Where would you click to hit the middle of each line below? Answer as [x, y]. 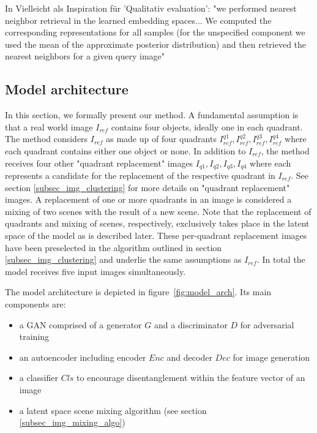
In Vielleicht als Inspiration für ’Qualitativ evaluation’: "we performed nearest [151, 8]
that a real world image [49, 126]
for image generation [271, 357]
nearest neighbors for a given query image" [85, 56]
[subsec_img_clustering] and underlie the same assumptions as [123, 259]
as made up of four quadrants [161, 139]
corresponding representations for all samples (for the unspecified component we [155, 32]
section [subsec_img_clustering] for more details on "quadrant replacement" [147, 187]
